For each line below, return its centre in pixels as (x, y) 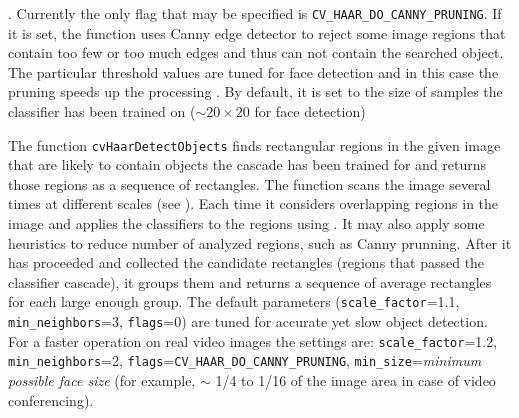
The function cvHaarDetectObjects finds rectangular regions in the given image (254, 144)
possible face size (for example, (102, 380)
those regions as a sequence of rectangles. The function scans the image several (249, 183)
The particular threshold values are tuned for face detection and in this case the (253, 71)
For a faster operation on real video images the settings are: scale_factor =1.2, (253, 340)
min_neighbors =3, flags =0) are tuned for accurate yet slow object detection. (248, 321)
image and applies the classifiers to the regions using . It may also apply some (246, 223)
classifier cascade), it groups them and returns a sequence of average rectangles (250, 281)
